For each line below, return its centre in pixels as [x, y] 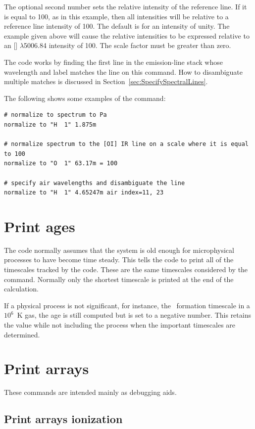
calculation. [22, 289]
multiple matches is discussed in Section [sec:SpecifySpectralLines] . [106, 81]
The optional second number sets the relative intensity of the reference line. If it [126, 6]
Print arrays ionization [63, 419]
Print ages [40, 226]
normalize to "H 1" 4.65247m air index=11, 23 [84, 193]
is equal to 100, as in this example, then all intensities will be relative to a [116, 16]
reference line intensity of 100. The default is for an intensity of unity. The [117, 26]
